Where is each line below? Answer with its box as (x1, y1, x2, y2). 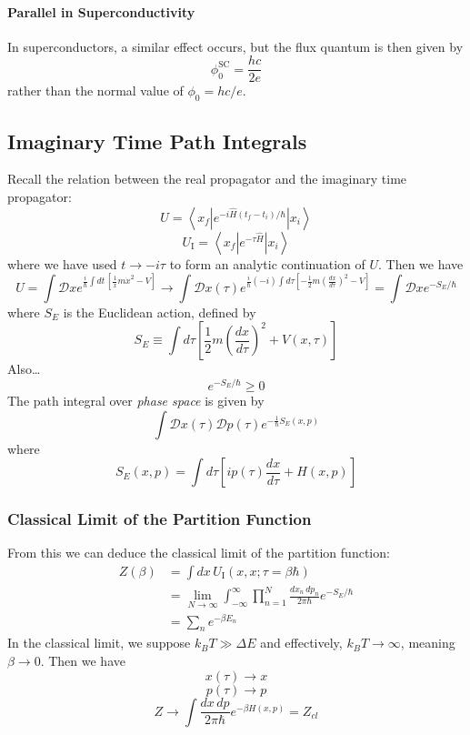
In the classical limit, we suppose (7, 633, 191, 652)
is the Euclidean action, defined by (63, 302, 256, 321)
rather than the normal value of (7, 81, 184, 100)
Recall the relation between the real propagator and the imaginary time (7, 169, 407, 188)
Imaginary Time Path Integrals (7, 126, 307, 155)
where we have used (7, 254, 117, 273)
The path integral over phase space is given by (7, 391, 265, 409)
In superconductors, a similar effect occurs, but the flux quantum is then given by (7, 36, 464, 55)
